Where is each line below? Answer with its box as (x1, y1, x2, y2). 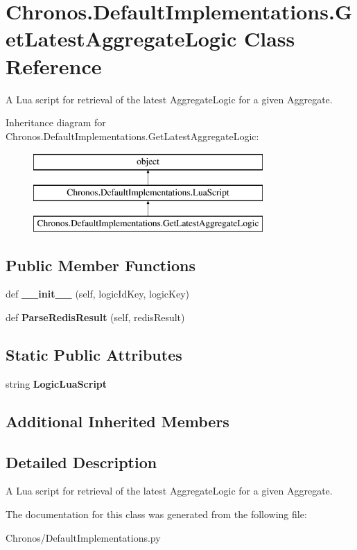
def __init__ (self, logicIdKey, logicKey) (6, 286, 190, 301)
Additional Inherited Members (6, 410, 229, 431)
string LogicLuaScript (6, 376, 107, 390)
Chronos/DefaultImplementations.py (6, 530, 161, 544)
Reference (6, 51, 102, 80)
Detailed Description (6, 451, 157, 472)
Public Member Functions (6, 254, 195, 275)
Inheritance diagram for (6, 115, 106, 130)
